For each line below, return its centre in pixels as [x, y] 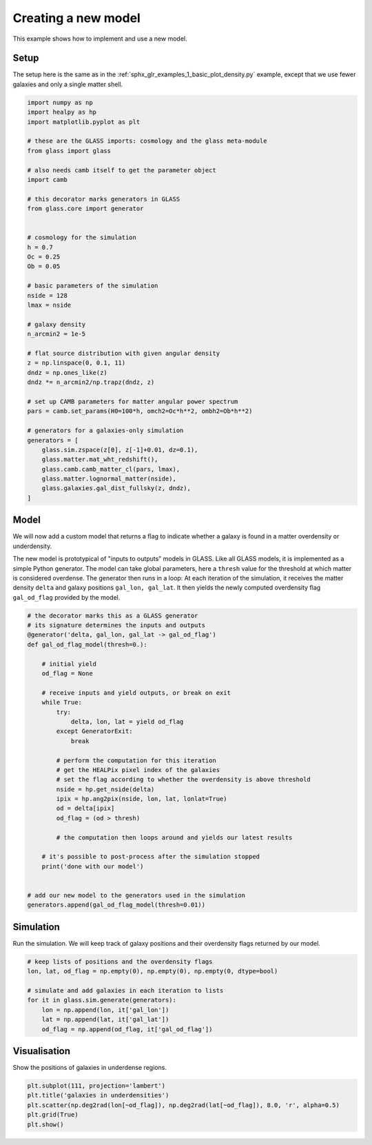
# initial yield [69, 664]
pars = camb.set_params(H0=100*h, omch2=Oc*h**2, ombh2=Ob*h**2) [140, 411]
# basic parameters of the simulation [93, 286]
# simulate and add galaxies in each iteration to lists [125, 991]
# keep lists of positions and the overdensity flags [120, 961]
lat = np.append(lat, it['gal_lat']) [105, 1020]
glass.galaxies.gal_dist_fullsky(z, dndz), [116, 488]
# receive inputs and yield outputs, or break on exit [136, 692]
